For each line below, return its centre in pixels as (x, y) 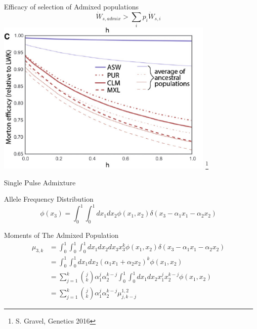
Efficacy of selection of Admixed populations (71, 6)
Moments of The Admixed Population (61, 235)
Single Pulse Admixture (40, 182)
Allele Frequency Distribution (49, 199)
